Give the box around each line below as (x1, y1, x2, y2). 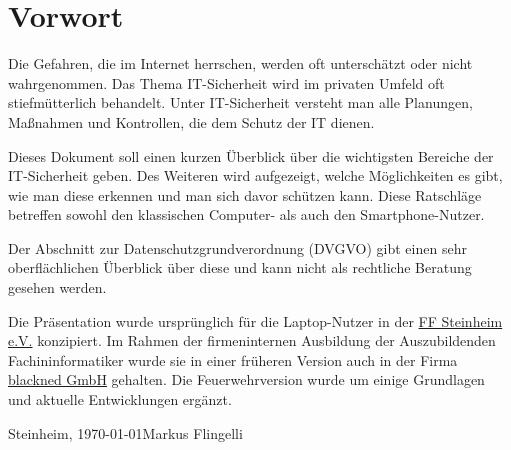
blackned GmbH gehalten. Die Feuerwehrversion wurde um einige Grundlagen (8, 369, 485, 390)
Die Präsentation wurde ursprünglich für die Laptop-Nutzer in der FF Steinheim (8, 310, 503, 331)
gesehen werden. (8, 277, 107, 298)
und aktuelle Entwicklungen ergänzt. (8, 389, 232, 410)
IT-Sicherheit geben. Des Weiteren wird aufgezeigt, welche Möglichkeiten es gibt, (8, 165, 503, 186)
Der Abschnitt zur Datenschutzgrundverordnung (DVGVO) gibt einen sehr (8, 237, 467, 258)
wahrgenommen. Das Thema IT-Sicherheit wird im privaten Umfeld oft (8, 72, 445, 93)
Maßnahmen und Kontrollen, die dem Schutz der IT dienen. (8, 111, 375, 132)
